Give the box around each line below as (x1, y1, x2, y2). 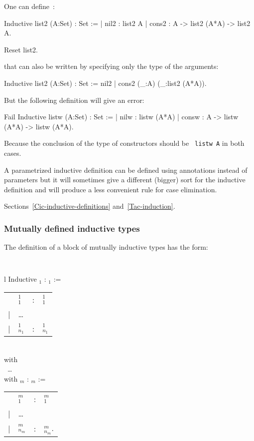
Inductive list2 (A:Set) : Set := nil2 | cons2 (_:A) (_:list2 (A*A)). (4, 77, 207, 88)
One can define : (4, 1, 55, 11)
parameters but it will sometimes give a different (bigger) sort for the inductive (4, 174, 246, 185)
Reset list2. (4, 44, 38, 54)
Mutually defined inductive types (4, 222, 140, 234)
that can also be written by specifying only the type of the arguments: (4, 61, 219, 71)
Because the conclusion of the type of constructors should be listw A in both (4, 138, 245, 148)
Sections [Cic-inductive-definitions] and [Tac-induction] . (4, 201, 175, 211)
